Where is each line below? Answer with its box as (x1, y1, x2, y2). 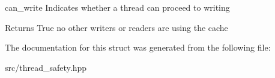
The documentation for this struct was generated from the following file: (5, 41, 271, 54)
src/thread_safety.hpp (5, 61, 86, 73)
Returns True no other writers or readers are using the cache (5, 21, 228, 33)
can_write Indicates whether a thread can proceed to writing (5, 1, 230, 13)
